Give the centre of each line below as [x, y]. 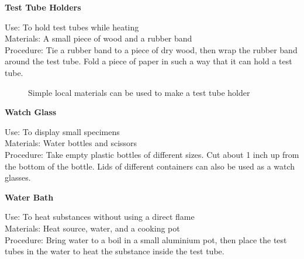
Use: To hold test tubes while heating [72, 27]
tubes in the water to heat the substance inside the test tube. [115, 251]
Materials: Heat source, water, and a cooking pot [92, 228]
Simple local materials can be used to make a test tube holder [139, 92]
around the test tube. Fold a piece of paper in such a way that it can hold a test [148, 61]
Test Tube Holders [43, 7]
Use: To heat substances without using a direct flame [100, 217]
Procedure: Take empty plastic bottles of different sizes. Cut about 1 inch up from [152, 154]
